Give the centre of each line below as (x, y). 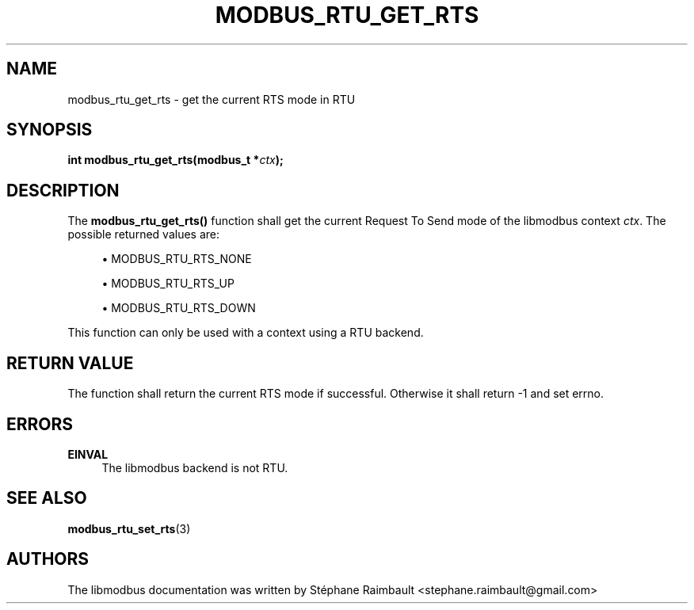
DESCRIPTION (63, 190)
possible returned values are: (143, 234)
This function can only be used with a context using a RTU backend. (246, 333)
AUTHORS (48, 559)
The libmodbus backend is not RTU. (195, 467)
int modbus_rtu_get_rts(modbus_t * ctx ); (175, 160)
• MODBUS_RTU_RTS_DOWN (179, 308)
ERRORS (40, 424)
